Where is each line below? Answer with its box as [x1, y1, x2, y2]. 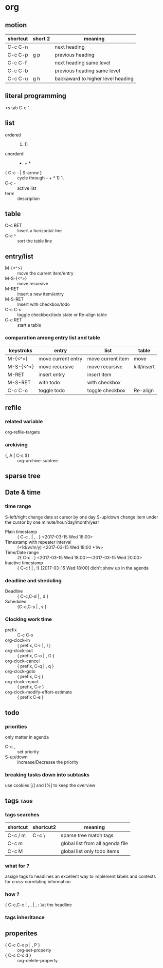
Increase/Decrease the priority [17, 759, 79, 765]
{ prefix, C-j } [17, 673, 44, 679]
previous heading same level [54, 67, 120, 74]
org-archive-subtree [17, 457, 58, 463]
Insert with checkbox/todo [17, 301, 70, 307]
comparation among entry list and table [5, 335, 101, 341]
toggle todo [38, 387, 65, 394]
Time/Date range [5, 549, 39, 555]
